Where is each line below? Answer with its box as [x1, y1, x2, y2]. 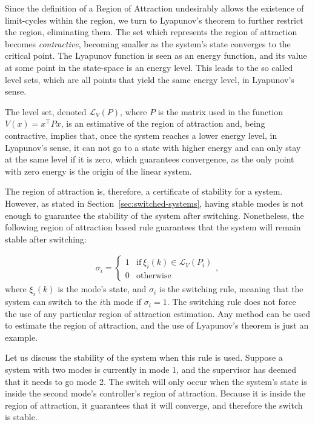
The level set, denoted [5, 105, 87, 118]
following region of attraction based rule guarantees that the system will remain [5, 221, 301, 233]
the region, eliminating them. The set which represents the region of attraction [5, 25, 297, 38]
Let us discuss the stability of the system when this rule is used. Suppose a [5, 351, 283, 364]
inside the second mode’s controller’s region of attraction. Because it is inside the [5, 387, 306, 400]
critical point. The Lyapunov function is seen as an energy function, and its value [5, 49, 307, 62]
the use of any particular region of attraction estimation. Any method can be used [5, 307, 311, 320]
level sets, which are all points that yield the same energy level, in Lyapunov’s [5, 73, 294, 85]
